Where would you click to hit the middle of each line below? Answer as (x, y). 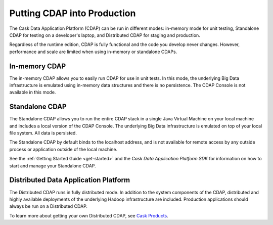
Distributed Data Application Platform (70, 180)
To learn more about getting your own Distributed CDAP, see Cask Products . (89, 215)
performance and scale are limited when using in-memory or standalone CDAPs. (93, 52)
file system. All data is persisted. (43, 133)
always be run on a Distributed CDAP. (49, 206)
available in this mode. (33, 92)
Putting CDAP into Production (73, 13)
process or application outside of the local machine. (63, 149)
